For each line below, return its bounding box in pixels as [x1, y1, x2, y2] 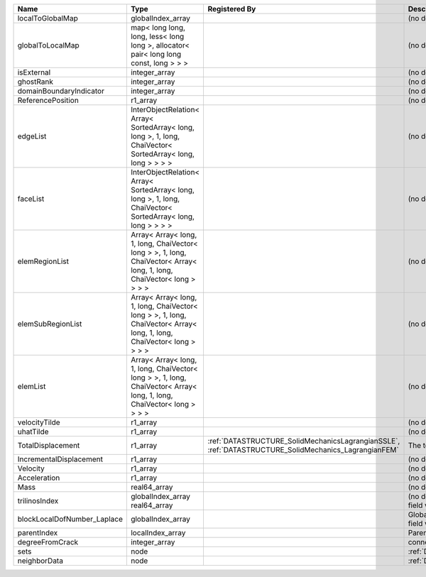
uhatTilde [17, 427, 49, 436]
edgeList [17, 131, 47, 141]
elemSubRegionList [17, 319, 82, 329]
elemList [17, 382, 46, 391]
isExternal [17, 67, 51, 77]
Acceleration [17, 473, 60, 483]
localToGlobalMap [17, 13, 78, 23]
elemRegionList [17, 256, 70, 266]
